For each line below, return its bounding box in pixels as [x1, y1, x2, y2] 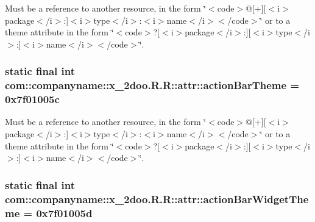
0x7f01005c [5, 91, 60, 107]
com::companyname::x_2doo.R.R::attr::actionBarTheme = [5, 77, 300, 93]
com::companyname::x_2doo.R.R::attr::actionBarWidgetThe [5, 191, 309, 206]
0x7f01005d [36, 205, 93, 220]
